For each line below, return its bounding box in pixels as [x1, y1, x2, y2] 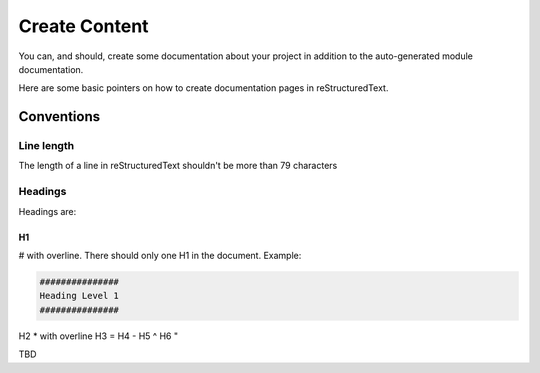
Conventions [18, 108, 101, 125]
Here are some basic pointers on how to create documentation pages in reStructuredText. [18, 82, 389, 94]
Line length [18, 139, 75, 153]
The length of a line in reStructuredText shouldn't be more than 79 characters [18, 160, 338, 172]
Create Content [18, 15, 149, 37]
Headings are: [18, 205, 77, 217]
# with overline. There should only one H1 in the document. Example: [18, 250, 302, 262]
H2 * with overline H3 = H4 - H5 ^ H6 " [18, 330, 179, 342]
